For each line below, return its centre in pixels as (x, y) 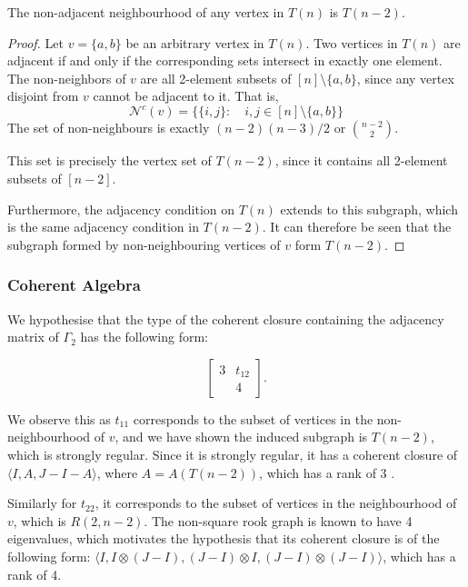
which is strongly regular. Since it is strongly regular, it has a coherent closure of (233, 455)
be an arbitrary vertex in (195, 42)
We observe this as (59, 418)
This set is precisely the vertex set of (110, 160)
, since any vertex (405, 78)
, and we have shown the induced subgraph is (241, 437)
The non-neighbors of (67, 78)
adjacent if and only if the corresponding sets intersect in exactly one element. (225, 60)
